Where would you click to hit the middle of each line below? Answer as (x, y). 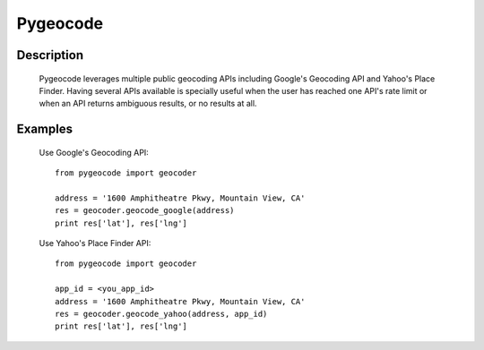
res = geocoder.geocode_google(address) (145, 211)
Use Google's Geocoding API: (94, 152)
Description (50, 55)
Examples (45, 129)
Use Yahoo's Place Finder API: (95, 243)
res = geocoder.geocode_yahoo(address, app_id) (161, 314)
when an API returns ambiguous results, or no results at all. (148, 104)
